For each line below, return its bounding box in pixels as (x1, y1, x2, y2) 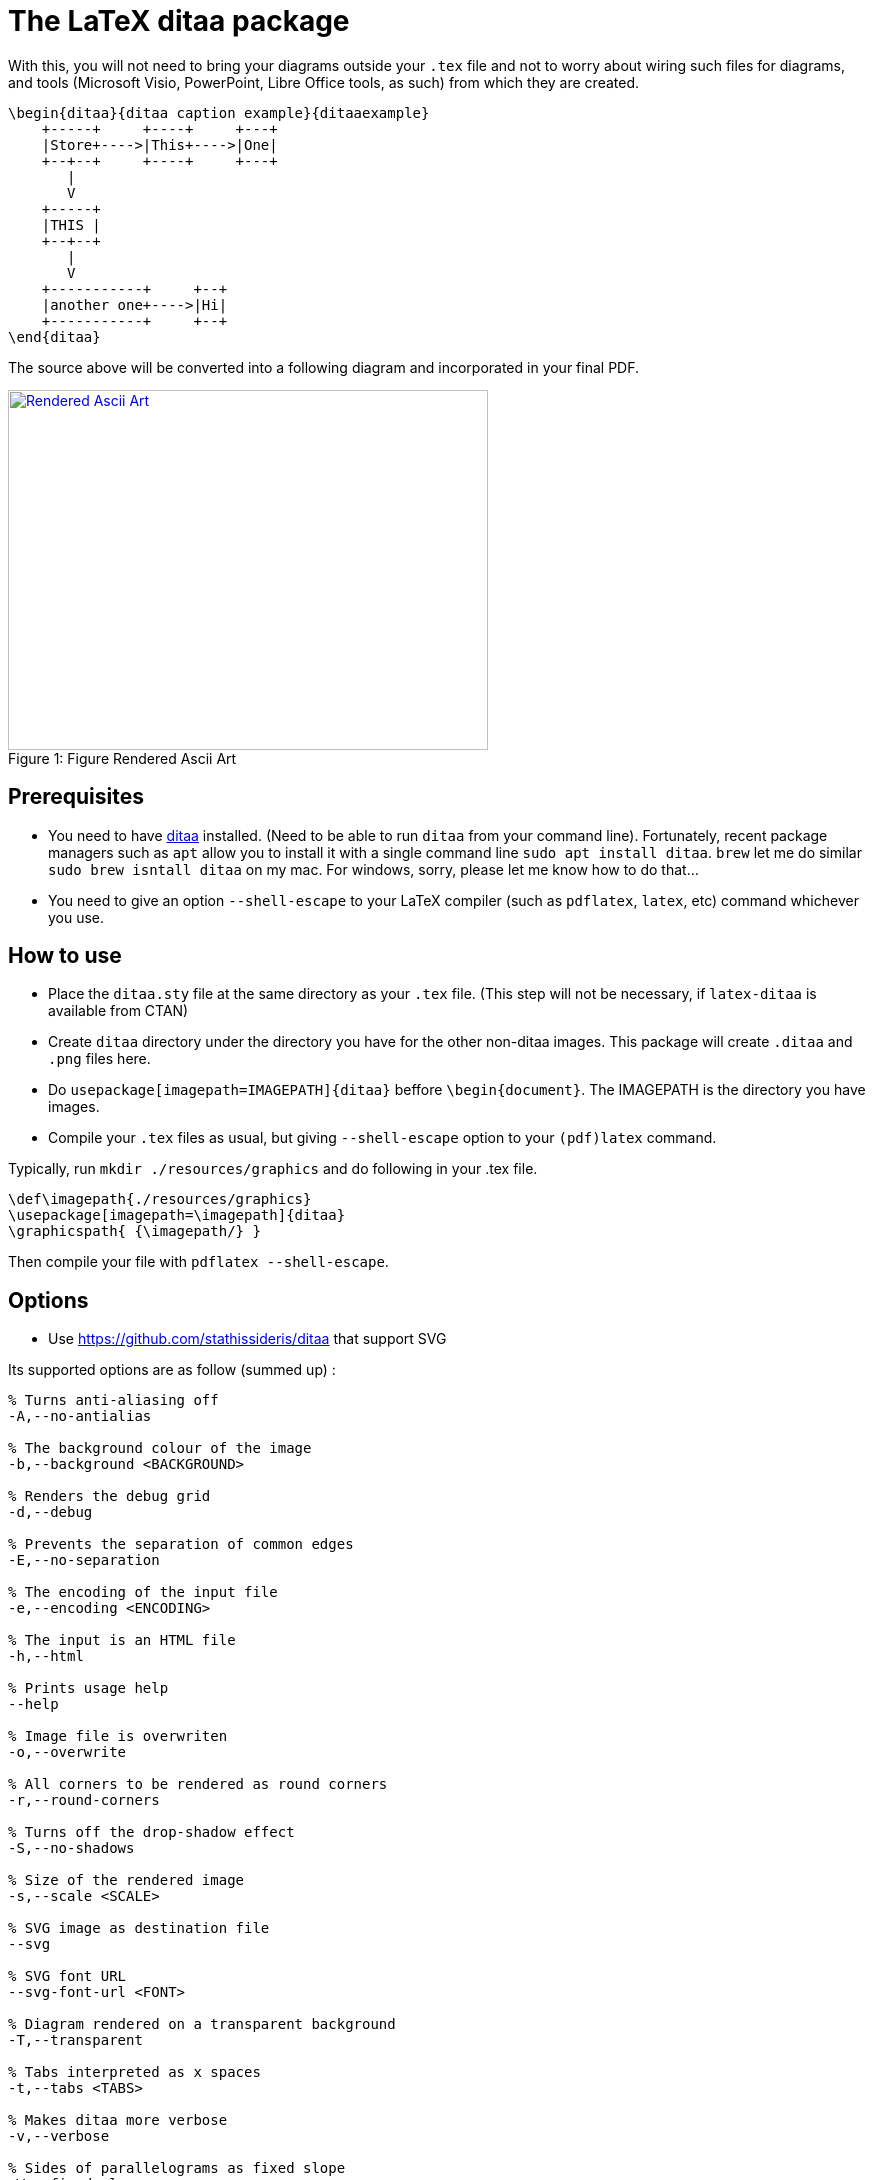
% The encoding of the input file (8, 1584, 278, 1601)
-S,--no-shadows (8, 1840, 135, 1857)
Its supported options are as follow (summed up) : (8, 1361, 336, 1379)
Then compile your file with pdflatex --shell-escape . (8, 1253, 389, 1271)
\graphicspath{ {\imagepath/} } (8, 1223, 261, 1240)
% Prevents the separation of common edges (8, 1536, 354, 1553)
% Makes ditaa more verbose (8, 2112, 228, 2129)
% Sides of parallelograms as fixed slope (8, 2160, 346, 2177)
